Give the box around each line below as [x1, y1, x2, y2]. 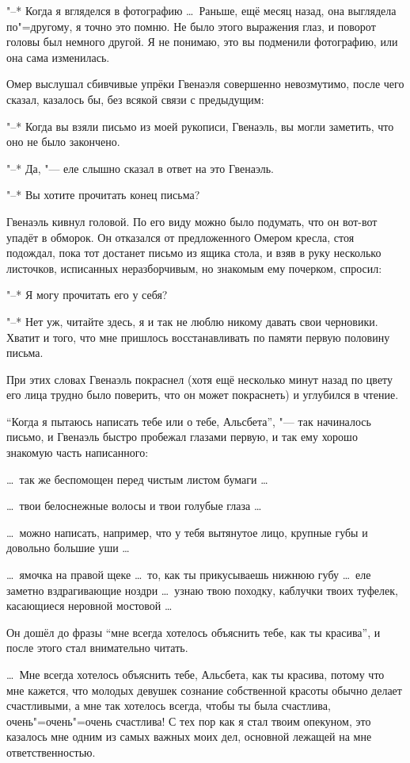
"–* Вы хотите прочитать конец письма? [6, 186, 200, 203]
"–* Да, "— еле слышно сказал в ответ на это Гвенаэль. [6, 159, 274, 176]
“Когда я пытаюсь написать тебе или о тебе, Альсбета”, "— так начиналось [6, 412, 371, 429]
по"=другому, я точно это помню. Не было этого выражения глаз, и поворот [6, 17, 376, 34]
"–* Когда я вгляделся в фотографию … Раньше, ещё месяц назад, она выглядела [6, 2, 397, 18]
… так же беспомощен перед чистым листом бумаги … [6, 470, 268, 487]
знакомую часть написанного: [6, 444, 149, 461]
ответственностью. [6, 743, 96, 760]
